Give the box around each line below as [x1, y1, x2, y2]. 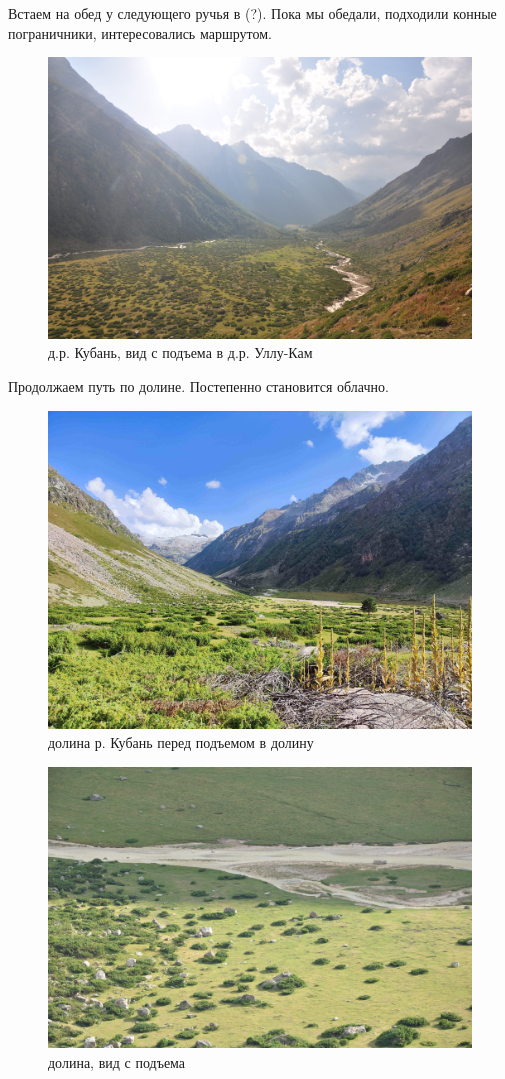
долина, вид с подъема [48, 1051, 186, 1072]
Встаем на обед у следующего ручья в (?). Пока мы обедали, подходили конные [8, 3, 497, 23]
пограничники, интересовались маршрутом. [8, 22, 272, 43]
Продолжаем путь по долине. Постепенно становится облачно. [8, 375, 389, 396]
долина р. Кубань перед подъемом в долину [48, 732, 314, 753]
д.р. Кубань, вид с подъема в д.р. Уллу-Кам [48, 342, 313, 363]
